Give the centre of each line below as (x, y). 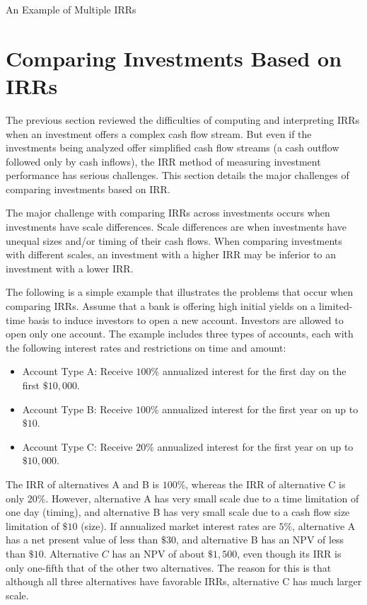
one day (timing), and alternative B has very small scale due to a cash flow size (178, 512)
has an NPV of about (158, 553)
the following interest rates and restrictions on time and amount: (146, 347)
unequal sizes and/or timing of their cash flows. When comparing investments (174, 240)
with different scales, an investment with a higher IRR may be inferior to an (171, 254)
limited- (336, 306)
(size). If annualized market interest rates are (178, 525)
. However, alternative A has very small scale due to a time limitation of (202, 498)
